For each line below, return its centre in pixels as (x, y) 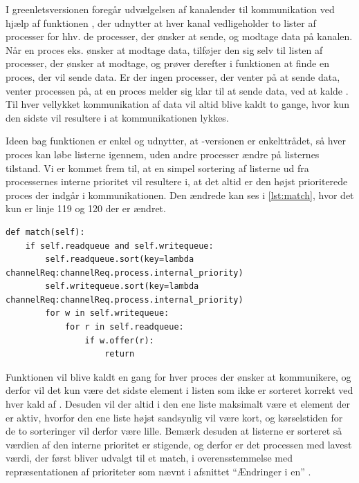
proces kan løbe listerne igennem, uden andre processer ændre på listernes (163, 154)
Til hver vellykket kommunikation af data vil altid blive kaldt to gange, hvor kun (178, 104)
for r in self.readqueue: (124, 327)
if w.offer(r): (119, 340)
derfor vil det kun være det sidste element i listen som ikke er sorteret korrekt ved (179, 390)
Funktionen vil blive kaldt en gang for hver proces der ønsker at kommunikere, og (178, 376)
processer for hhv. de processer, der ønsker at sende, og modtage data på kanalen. (179, 36)
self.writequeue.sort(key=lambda (122, 286)
